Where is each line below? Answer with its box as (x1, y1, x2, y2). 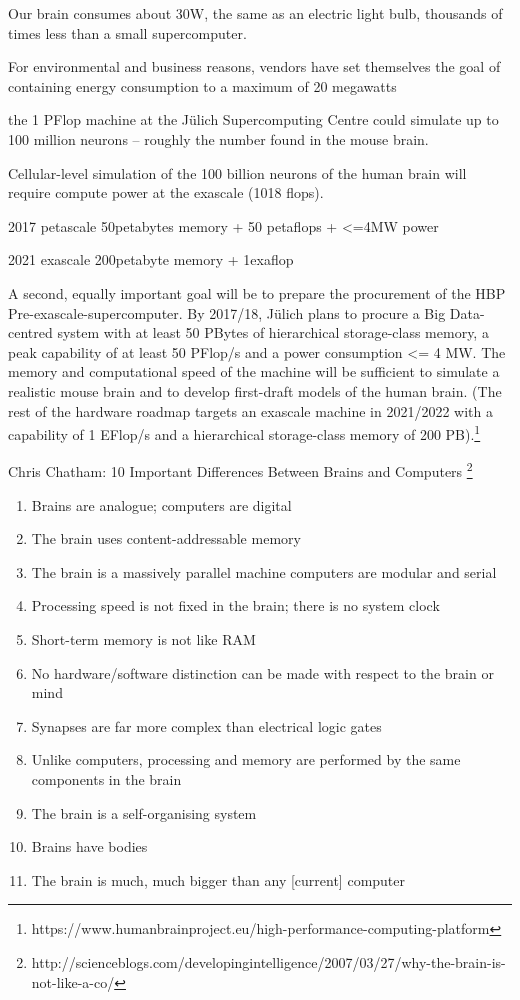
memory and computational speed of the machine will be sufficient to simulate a (8, 361, 500, 382)
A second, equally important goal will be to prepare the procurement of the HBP (8, 282, 506, 303)
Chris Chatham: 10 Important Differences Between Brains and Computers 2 (8, 458, 473, 481)
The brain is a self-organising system (31, 802, 257, 823)
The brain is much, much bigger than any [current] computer (31, 869, 406, 890)
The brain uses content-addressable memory (31, 528, 301, 549)
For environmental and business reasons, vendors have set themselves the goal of (8, 56, 501, 77)
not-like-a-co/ (31, 971, 115, 992)
